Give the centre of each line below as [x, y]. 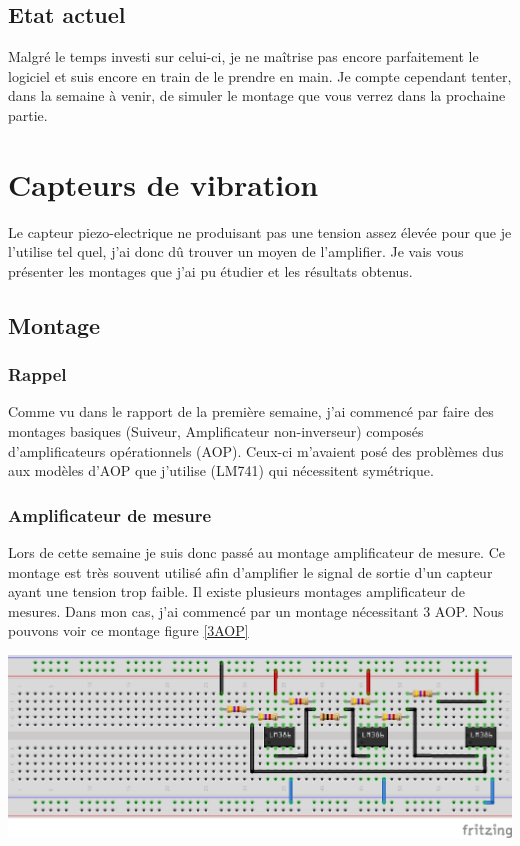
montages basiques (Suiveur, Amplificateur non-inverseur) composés [216, 431]
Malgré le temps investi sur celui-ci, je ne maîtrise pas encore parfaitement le [243, 56]
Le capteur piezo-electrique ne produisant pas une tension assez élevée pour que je [260, 231]
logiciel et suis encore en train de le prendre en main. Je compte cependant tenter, [260, 75]
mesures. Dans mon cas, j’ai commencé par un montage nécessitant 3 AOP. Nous [256, 610]
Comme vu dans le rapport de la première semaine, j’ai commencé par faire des [251, 411]
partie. [28, 114]
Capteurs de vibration [163, 183]
